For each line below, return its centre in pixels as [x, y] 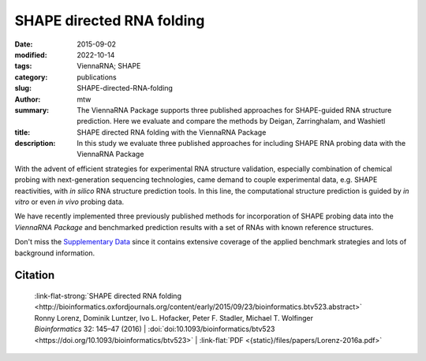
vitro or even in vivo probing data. [69, 202]
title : [22, 132]
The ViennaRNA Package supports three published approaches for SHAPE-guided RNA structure [234, 110]
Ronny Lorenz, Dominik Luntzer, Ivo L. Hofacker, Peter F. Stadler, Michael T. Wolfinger [174, 318]
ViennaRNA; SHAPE [109, 66]
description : [35, 143]
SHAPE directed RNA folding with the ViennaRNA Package [172, 132]
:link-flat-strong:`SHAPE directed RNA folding [108, 296]
